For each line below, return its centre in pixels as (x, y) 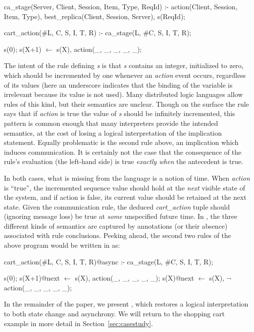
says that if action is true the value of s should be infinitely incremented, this (120, 113)
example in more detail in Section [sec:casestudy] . (79, 323)
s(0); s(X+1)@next (32, 278)
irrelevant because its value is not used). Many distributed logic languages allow (124, 94)
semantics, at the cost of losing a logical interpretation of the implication (113, 132)
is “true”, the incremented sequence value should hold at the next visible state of (125, 187)
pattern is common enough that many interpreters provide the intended (111, 123)
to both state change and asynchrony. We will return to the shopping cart (114, 314)
